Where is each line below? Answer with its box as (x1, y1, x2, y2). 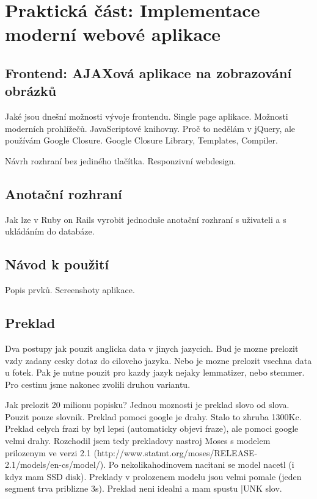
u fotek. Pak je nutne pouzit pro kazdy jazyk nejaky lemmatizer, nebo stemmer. (5, 366, 305, 379)
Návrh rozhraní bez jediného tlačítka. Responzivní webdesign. (5, 154, 236, 167)
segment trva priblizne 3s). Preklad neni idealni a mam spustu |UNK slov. (5, 482, 282, 495)
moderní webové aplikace (5, 21, 221, 46)
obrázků (5, 81, 57, 100)
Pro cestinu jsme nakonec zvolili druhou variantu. (5, 377, 191, 390)
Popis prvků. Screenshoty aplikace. (5, 283, 135, 296)
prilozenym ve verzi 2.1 (5, 446, 91, 459)
